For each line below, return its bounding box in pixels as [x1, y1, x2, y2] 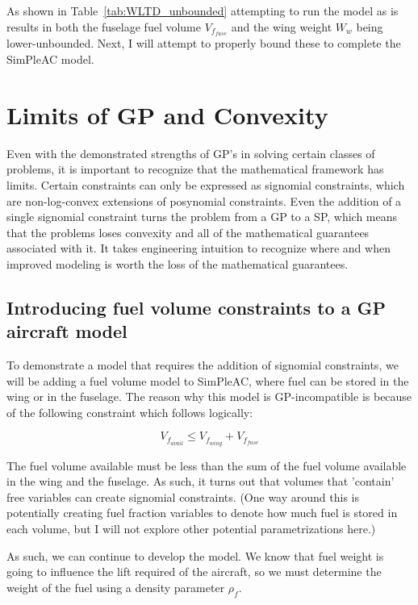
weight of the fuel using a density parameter [6, 578, 225, 595]
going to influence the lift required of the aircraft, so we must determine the [6, 563, 382, 580]
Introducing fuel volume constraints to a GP [6, 294, 386, 319]
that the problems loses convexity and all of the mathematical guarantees [6, 223, 370, 240]
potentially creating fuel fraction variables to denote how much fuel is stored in [6, 504, 398, 521]
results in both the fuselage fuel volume [6, 18, 201, 35]
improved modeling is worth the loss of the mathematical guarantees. [6, 255, 349, 272]
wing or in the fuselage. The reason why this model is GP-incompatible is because [6, 388, 412, 405]
